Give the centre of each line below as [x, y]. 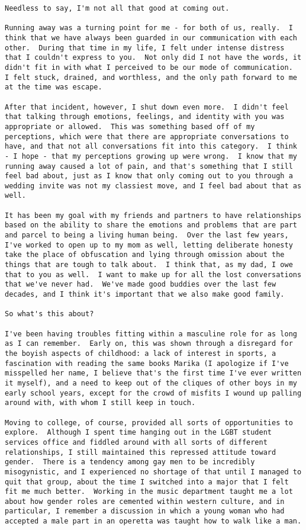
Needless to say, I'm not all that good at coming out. [117, 8]
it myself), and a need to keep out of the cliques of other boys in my [151, 383]
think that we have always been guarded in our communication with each [151, 38]
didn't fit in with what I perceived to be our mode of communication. [149, 67]
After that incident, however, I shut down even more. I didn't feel [147, 107]
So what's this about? [49, 314]
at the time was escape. [54, 87]
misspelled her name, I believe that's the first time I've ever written [153, 373]
